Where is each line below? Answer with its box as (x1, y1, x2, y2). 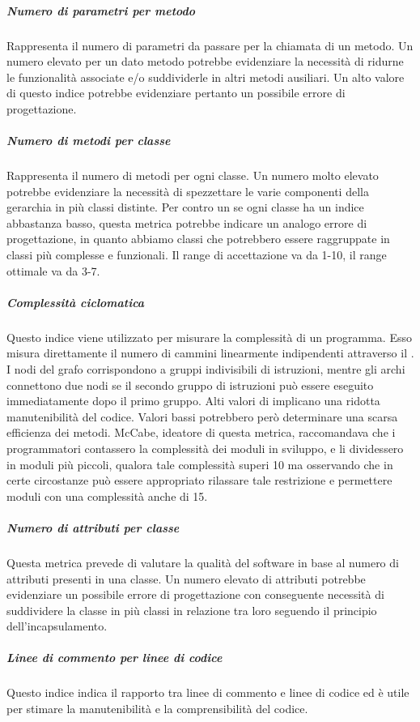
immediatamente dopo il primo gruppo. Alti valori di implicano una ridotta (6, 392, 380, 409)
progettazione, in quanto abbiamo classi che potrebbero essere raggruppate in (6, 230, 390, 247)
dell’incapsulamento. (6, 617, 108, 634)
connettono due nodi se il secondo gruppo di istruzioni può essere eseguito (6, 376, 374, 393)
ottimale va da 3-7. (6, 262, 100, 279)
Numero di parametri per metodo (6, 2, 196, 19)
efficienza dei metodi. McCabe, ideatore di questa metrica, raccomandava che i (6, 424, 396, 441)
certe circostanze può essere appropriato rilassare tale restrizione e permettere (6, 472, 392, 489)
